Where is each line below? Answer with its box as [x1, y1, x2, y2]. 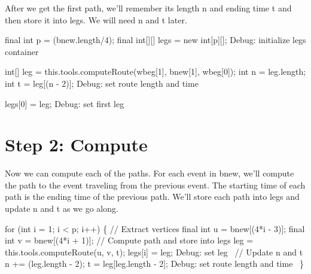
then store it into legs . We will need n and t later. [5, 13, 187, 26]
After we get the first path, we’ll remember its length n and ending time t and [5, 2, 292, 14]
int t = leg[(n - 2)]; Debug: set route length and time [5, 77, 199, 89]
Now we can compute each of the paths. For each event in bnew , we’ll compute [5, 167, 294, 179]
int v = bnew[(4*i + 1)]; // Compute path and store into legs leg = [5, 234, 254, 246]
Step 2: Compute [5, 132, 148, 157]
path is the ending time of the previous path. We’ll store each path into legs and [5, 190, 300, 203]
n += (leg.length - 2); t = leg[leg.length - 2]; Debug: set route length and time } [5, 257, 304, 270]
